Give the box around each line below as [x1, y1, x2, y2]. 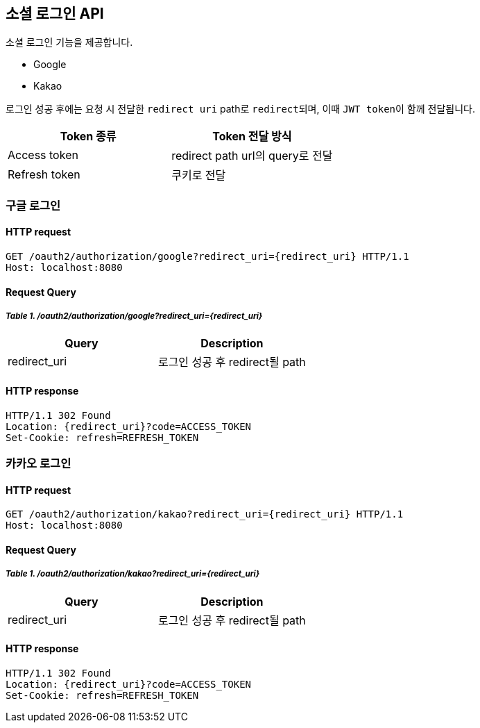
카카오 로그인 [6, 456, 71, 470]
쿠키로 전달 [171, 168, 226, 183]
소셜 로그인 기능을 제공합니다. [6, 36, 133, 49]
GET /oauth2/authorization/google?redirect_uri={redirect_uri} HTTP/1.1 [6, 251, 409, 263]
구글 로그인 [6, 198, 61, 213]
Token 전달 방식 [212, 129, 292, 144]
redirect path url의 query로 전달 [171, 149, 333, 163]
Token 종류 [60, 129, 117, 144]
